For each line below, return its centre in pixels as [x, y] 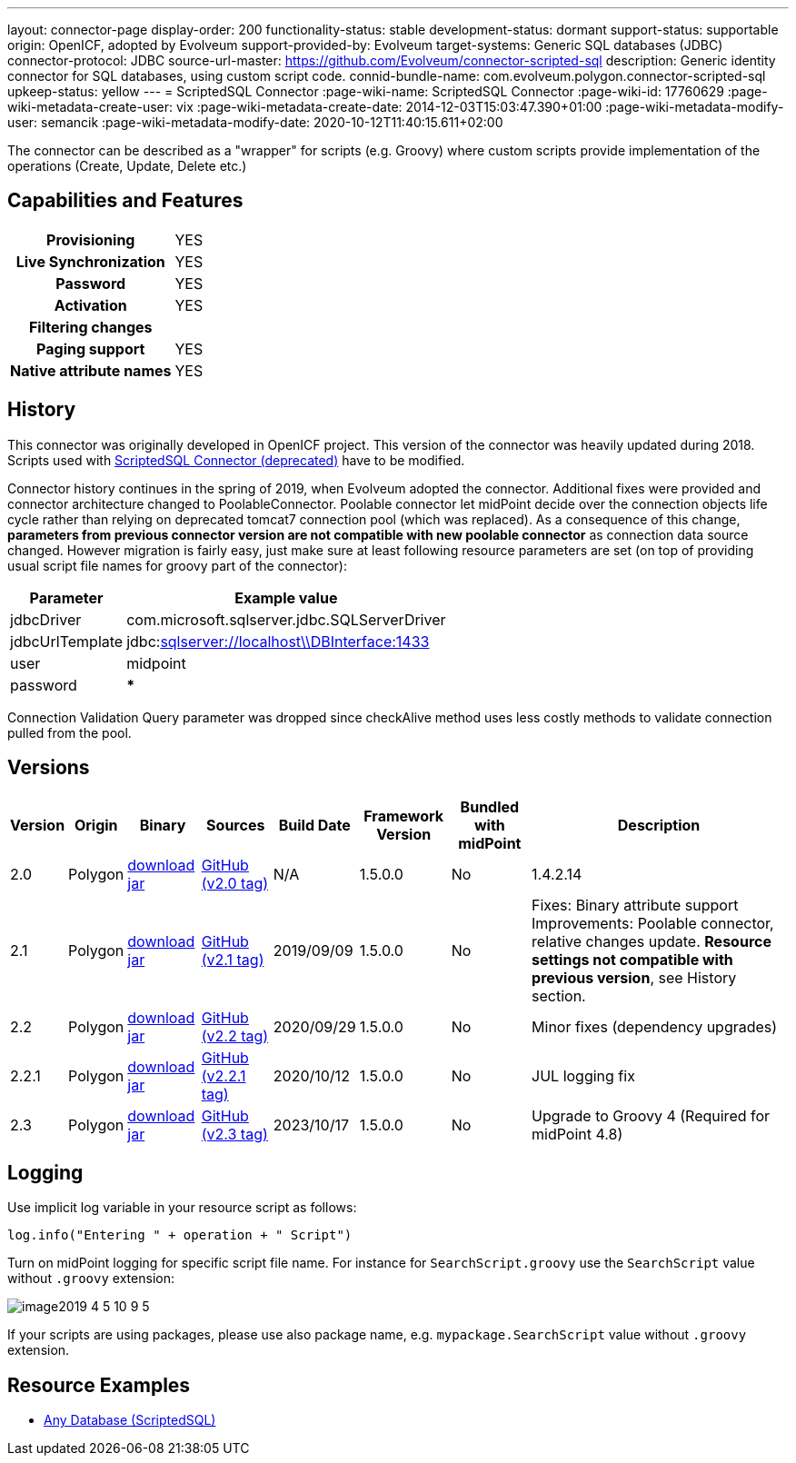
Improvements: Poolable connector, [653, 923]
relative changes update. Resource [652, 941]
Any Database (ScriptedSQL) [130, 1420]
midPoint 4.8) [577, 1134]
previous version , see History [634, 977]
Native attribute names [91, 370]
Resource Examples [99, 1385]
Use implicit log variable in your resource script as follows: [182, 1208]
